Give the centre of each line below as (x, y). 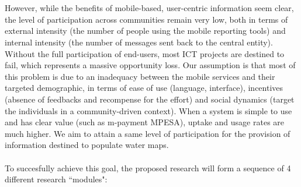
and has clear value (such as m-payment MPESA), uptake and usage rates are (145, 122)
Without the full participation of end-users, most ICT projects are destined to (145, 53)
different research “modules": (56, 179)
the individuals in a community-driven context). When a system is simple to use (148, 110)
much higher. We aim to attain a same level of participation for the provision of (148, 133)
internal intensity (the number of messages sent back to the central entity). (139, 42)
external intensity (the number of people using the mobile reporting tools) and (145, 31)
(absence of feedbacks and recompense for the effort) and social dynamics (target (150, 99)
